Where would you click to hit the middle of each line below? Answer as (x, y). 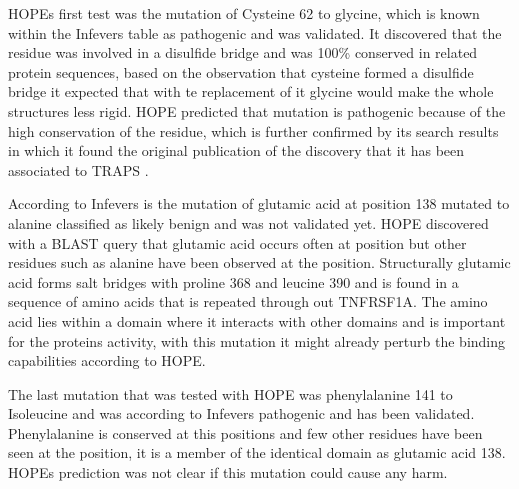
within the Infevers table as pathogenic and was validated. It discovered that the (255, 32)
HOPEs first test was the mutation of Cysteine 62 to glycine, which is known (244, 13)
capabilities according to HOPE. (107, 360)
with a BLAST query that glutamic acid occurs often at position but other (237, 242)
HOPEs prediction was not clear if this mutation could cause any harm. (228, 472)
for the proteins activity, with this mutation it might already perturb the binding (257, 340)
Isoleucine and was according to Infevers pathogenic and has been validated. (241, 413)
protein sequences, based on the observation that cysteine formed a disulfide (241, 71)
